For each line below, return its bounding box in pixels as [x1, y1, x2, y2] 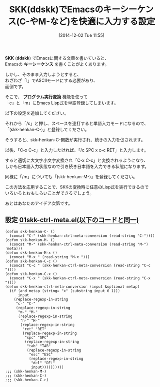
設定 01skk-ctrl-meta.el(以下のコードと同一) [5, 216, 139, 224]
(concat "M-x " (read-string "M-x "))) [9, 254, 90, 259]
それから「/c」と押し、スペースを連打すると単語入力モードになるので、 [5, 120, 149, 126]
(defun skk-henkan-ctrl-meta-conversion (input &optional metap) [5, 284, 140, 289]
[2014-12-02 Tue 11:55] [58, 32, 105, 38]
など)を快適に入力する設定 [50, 16, 156, 27]
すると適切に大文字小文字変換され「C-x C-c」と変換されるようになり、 [5, 157, 149, 163]
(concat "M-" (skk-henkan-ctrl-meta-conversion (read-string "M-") [9, 242, 149, 247]
